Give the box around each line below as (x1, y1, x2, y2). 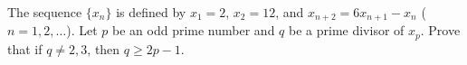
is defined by (116, 3, 186, 21)
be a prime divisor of (289, 21, 405, 40)
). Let (66, 21, 98, 40)
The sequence (7, 3, 82, 21)
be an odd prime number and (112, 21, 275, 40)
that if (7, 39, 43, 58)
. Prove (420, 21, 461, 40)
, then (87, 39, 120, 58)
